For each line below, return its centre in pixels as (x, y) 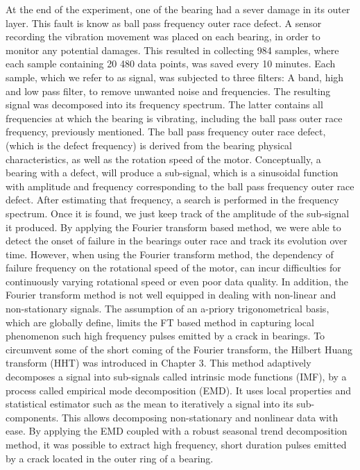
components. (32, 417)
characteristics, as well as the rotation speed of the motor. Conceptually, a (163, 159)
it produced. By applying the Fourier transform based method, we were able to (173, 227)
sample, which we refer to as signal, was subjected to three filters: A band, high (175, 77)
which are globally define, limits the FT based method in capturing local (160, 322)
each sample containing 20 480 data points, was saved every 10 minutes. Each (171, 64)
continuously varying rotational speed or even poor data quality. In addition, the (177, 281)
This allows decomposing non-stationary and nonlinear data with (200, 417)
